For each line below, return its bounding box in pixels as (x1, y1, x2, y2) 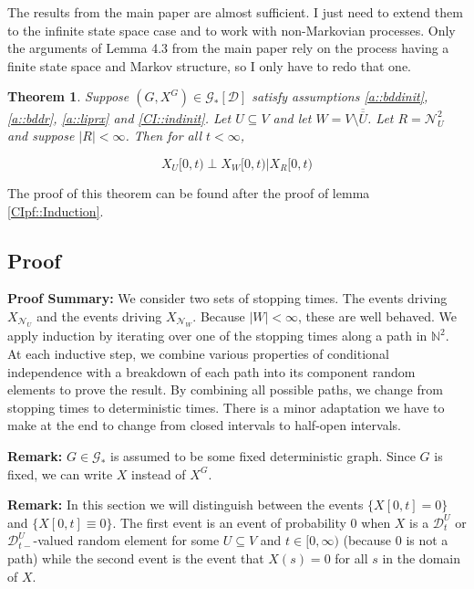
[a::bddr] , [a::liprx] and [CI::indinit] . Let (7, 108, 232, 127)
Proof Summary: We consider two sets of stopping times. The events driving (7, 289, 448, 308)
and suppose (7, 126, 75, 145)
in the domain (382, 548, 460, 567)
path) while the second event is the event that (7, 548, 264, 567)
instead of (131, 464, 186, 483)
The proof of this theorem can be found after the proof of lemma (7, 184, 370, 202)
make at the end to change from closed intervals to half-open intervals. (7, 415, 401, 435)
